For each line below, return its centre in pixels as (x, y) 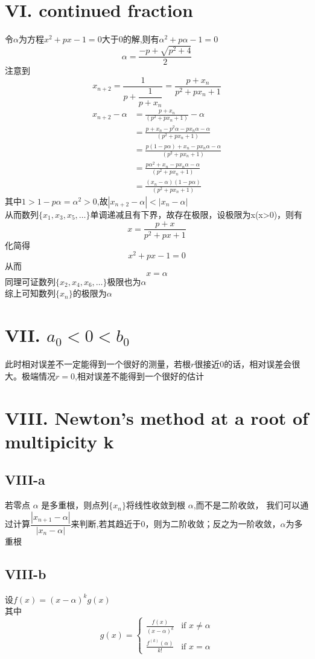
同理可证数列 (30, 281)
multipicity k (59, 441)
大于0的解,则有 (130, 39)
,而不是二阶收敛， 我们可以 (247, 505)
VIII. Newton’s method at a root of (157, 417)
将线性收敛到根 (156, 505)
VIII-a (25, 480)
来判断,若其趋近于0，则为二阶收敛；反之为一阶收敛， (176, 524)
